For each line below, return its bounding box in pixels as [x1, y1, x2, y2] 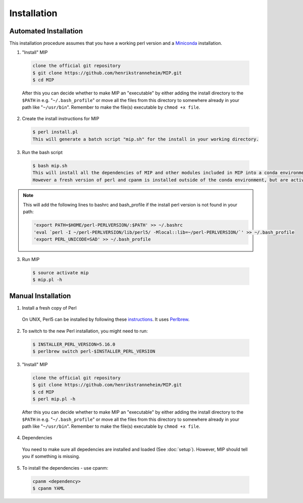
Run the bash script [22, 149, 63, 155]
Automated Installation [9, 27, 83, 35]
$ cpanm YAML [32, 485, 65, 491]
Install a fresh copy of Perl [22, 305, 77, 311]
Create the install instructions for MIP [22, 116, 99, 122]
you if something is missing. [22, 454, 80, 460]
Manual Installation [9, 291, 71, 300]
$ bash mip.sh [32, 163, 68, 169]
